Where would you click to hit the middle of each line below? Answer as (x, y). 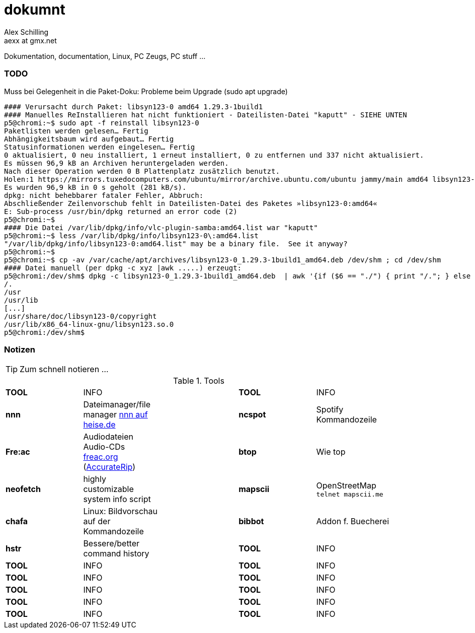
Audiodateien (108, 437)
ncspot (252, 415)
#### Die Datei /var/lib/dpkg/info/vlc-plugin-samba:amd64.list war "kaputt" (161, 227)
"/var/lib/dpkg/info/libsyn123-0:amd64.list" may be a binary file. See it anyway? (176, 243)
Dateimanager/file (117, 405)
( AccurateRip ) (109, 467)
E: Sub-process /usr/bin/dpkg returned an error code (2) (121, 211)
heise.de (99, 425)
